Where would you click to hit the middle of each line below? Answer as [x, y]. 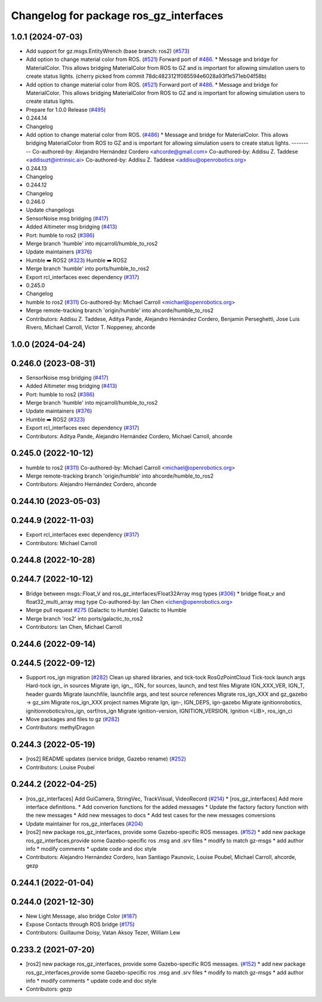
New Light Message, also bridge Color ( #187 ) [81, 916]
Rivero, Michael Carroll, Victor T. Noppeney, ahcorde [91, 327]
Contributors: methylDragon [60, 728]
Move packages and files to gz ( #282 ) [73, 719]
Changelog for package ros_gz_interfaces [117, 16]
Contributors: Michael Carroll [62, 543]
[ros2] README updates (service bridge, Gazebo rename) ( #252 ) [106, 759]
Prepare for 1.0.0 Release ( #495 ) [66, 109]
